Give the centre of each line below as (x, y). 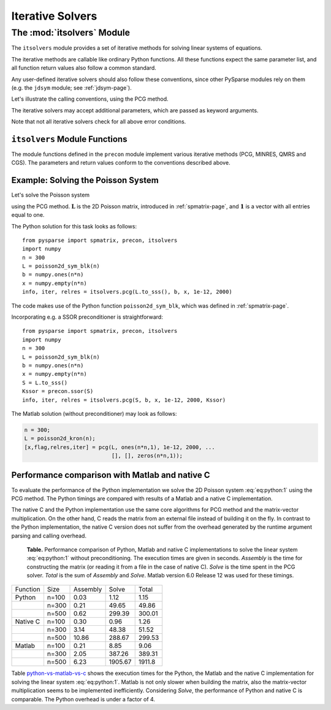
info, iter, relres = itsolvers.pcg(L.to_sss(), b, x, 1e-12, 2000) (127, 292)
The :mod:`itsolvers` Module (71, 33)
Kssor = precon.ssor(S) (58, 391)
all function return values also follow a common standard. (84, 68)
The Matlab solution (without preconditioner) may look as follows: (94, 413)
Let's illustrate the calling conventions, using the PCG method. (90, 99)
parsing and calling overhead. (49, 536)
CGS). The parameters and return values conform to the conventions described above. (121, 163)
